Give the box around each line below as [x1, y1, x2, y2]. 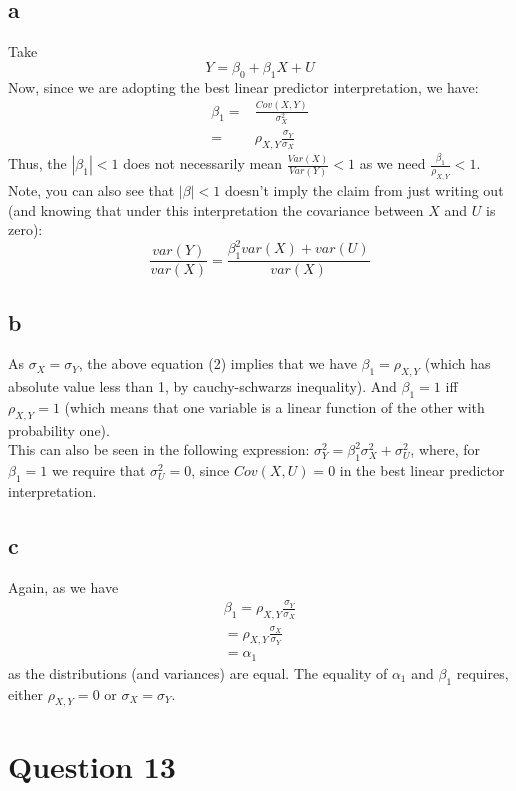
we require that [51, 460, 146, 481]
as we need [359, 153, 426, 174]
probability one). [8, 419, 110, 440]
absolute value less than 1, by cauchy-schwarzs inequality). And [8, 376, 397, 397]
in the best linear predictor [339, 460, 505, 481]
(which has [424, 353, 491, 374]
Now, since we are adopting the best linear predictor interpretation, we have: [8, 76, 479, 97]
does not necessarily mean [123, 153, 283, 174]
